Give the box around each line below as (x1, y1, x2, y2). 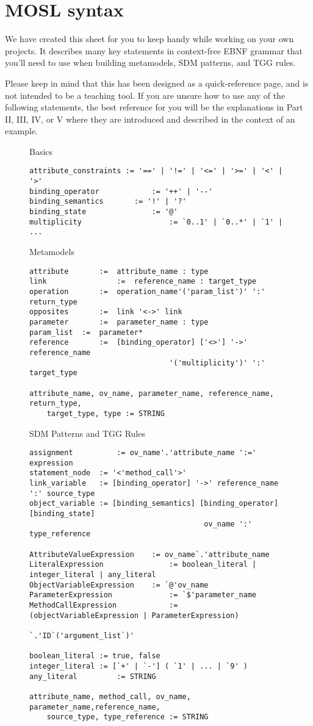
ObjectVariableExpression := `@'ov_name (29, 580, 209, 589)
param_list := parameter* (29, 328, 143, 337)
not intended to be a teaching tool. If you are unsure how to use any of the (5, 88, 286, 101)
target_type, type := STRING (46, 409, 165, 418)
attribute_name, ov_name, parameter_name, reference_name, (29, 389, 274, 398)
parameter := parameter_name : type (29, 317, 209, 326)
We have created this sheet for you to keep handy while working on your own (5, 32, 294, 45)
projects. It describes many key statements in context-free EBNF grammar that (5, 44, 303, 57)
